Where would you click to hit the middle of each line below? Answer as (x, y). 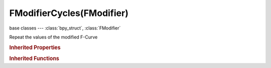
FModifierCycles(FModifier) (69, 13)
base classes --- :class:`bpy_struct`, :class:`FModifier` (65, 28)
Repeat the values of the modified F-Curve (53, 37)
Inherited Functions (34, 58)
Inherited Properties (35, 47)
